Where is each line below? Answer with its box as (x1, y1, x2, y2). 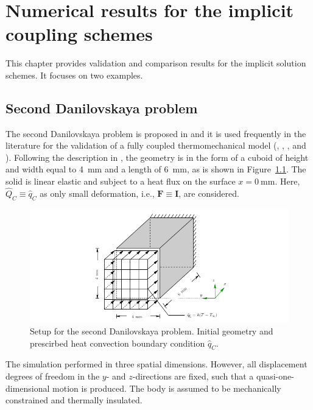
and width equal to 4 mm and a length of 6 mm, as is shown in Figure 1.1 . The (5, 163, 306, 175)
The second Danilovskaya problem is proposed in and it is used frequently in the (5, 127, 306, 140)
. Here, (275, 175, 300, 188)
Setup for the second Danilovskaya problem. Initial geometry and (30, 325, 273, 338)
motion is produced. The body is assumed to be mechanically (52, 381, 281, 394)
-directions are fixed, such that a (132, 370, 254, 383)
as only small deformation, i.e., (40, 186, 155, 199)
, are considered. (178, 186, 239, 199)
